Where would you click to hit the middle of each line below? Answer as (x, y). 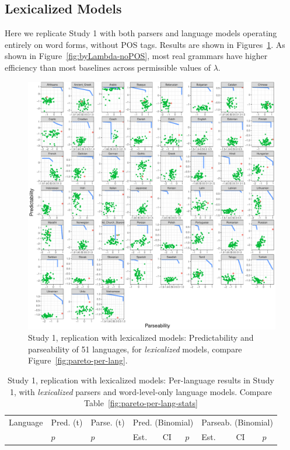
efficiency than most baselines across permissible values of (108, 67)
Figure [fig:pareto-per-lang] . (78, 360)
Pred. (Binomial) (163, 422)
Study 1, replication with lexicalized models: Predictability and (141, 337)
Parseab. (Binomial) (237, 422)
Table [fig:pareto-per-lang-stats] (141, 403)
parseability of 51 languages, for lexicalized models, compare (135, 349)
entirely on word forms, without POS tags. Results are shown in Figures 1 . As (145, 44)
